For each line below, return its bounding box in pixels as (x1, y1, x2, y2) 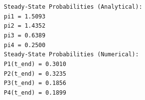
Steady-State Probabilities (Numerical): (4, 51, 139, 58)
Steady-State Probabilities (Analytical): (4, 3, 143, 10)
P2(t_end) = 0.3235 (4, 70, 66, 77)
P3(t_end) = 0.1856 (4, 80, 66, 87)
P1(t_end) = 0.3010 (4, 60, 66, 67)
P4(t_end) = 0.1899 (4, 89, 66, 96)
